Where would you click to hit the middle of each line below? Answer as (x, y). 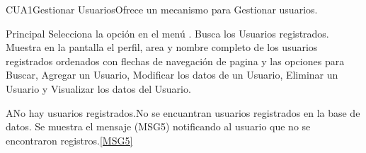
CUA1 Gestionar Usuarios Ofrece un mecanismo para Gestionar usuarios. (162, 9)
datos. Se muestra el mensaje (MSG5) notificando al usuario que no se (158, 126)
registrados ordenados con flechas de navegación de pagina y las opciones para (175, 61)
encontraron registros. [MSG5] (69, 140)
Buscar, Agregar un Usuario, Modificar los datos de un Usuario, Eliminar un (172, 75)
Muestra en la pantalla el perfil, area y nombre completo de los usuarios (162, 47)
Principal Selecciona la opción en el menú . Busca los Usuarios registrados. (167, 33)
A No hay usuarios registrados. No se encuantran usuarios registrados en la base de (183, 112)
